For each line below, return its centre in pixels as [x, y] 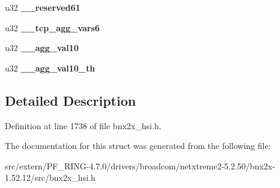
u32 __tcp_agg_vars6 [52, 27]
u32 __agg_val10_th [50, 68]
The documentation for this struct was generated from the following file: [138, 146]
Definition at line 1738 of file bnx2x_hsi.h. [83, 125]
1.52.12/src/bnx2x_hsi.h [50, 177]
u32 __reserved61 [43, 7]
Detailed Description [71, 100]
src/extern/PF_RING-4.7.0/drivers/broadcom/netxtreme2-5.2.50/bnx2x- [140, 165]
